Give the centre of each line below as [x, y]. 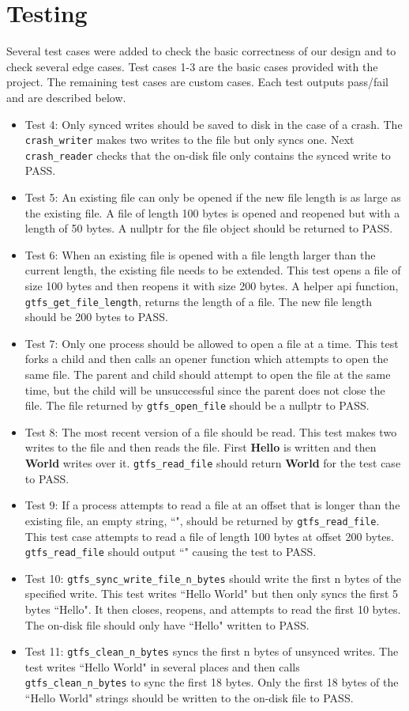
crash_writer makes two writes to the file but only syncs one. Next [189, 140]
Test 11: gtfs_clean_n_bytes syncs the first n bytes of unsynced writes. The [212, 651]
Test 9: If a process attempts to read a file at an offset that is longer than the [212, 505]
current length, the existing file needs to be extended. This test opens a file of [213, 270]
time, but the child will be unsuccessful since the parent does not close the [205, 390]
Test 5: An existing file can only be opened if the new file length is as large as [213, 197]
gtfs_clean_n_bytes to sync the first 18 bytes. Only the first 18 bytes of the [212, 682]
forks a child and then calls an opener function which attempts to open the [206, 359]
